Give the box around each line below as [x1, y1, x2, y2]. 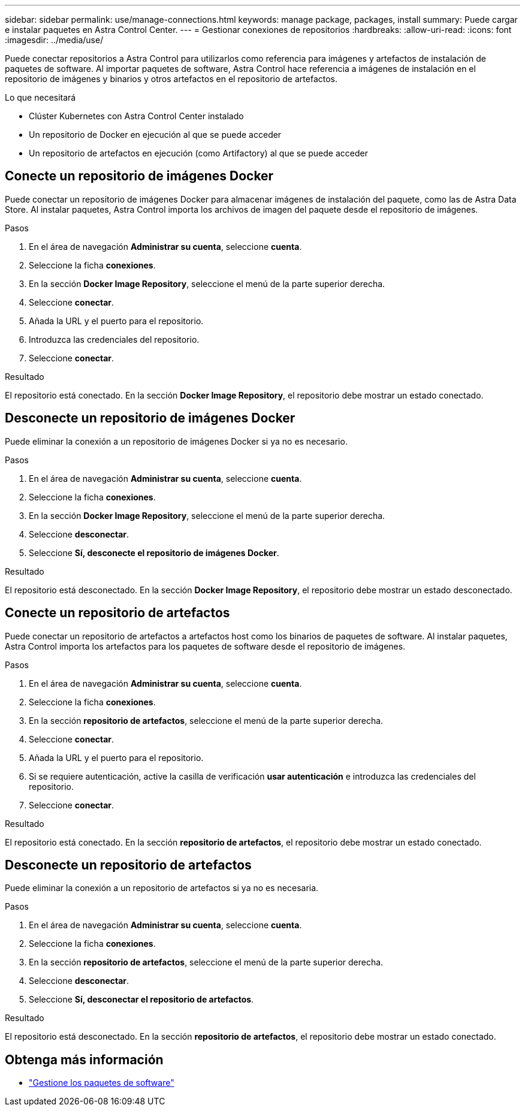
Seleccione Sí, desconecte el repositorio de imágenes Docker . [29, 547, 279, 558]
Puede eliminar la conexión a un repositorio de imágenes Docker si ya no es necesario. [5, 436, 348, 446]
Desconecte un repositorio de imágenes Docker [5, 410, 295, 426]
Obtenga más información [5, 1052, 164, 1067]
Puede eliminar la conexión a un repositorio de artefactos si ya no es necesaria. [5, 883, 319, 893]
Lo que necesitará [5, 92, 76, 102]
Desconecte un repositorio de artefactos [5, 857, 252, 873]
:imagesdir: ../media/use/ [5, 35, 104, 45]
